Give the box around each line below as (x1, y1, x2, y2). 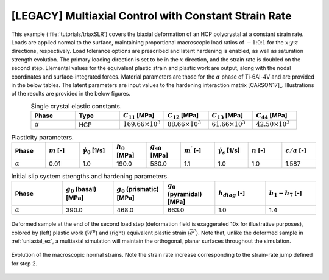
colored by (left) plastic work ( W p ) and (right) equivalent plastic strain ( (11, 228, 190, 236)
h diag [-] (218, 189, 246, 198)
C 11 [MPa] (122, 111, 155, 121)
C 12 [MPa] (167, 111, 199, 121)
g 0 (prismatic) (116, 185, 159, 195)
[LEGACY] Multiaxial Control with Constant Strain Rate (11, 9, 292, 23)
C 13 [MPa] (211, 111, 243, 121)
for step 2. (11, 259, 38, 267)
